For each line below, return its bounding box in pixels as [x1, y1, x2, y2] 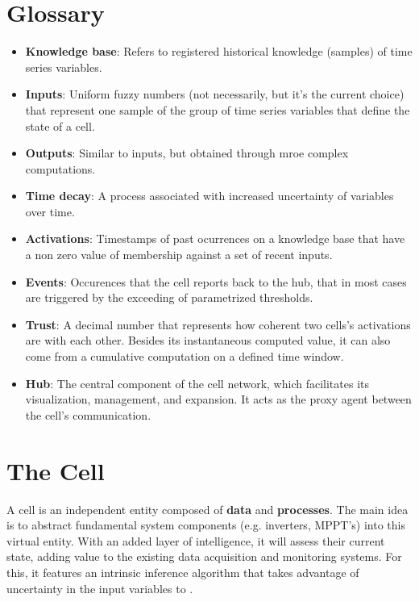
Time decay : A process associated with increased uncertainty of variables [25, 187, 394, 204]
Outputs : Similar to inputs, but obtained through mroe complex [25, 144, 349, 161]
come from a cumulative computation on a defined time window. [25, 348, 344, 365]
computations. [25, 160, 96, 177]
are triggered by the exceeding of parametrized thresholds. [25, 289, 313, 306]
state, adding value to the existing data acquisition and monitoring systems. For [6, 548, 402, 565]
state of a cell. [25, 117, 95, 134]
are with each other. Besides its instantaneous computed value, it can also [25, 332, 391, 349]
